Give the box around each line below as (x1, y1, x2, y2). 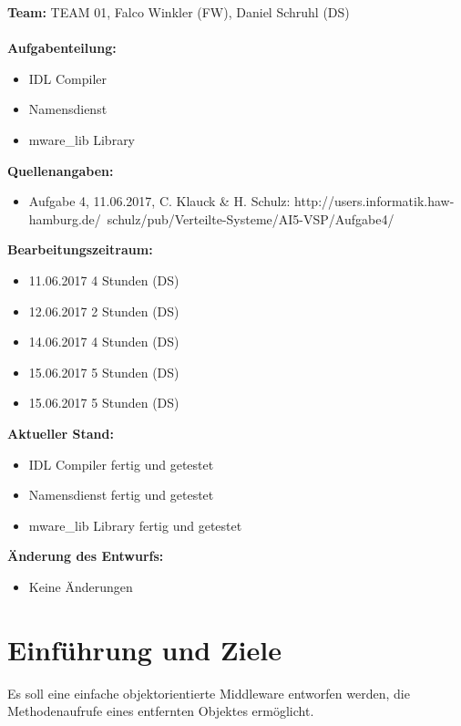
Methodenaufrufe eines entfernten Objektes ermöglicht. (7, 701, 314, 721)
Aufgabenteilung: (7, 38, 117, 57)
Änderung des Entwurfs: (7, 546, 164, 565)
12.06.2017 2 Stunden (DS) (28, 301, 179, 320)
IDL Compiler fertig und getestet (28, 454, 214, 473)
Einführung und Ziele (7, 630, 282, 668)
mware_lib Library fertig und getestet (28, 515, 242, 534)
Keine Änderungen (28, 576, 133, 596)
